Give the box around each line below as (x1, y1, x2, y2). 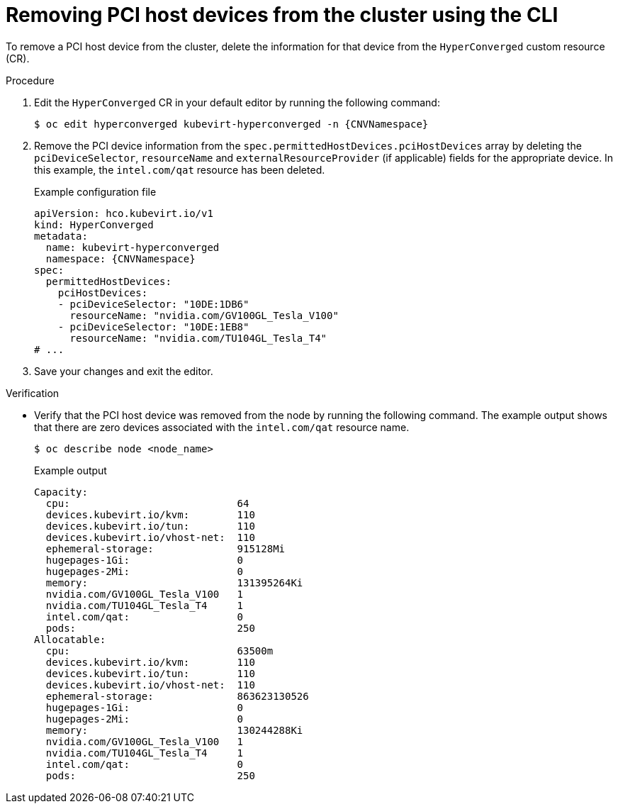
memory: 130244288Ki (45, 724, 303, 736)
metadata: (34, 230, 88, 242)
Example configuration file (34, 185, 157, 198)
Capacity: (34, 486, 88, 498)
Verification (6, 386, 60, 399)
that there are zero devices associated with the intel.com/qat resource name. (34, 420, 410, 433)
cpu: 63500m (45, 645, 274, 657)
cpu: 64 (45, 497, 249, 509)
